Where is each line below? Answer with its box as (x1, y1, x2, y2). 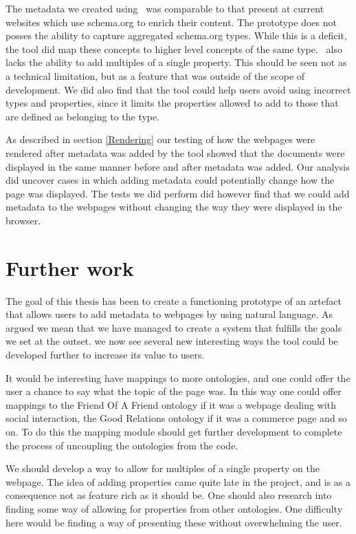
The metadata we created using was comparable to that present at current (5, 1, 324, 15)
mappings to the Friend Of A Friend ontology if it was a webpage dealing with (5, 397, 336, 412)
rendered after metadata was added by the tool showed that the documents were (5, 145, 345, 160)
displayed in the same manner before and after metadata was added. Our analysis (5, 159, 350, 173)
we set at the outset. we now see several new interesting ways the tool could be (5, 334, 338, 348)
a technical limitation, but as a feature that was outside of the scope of (5, 68, 305, 83)
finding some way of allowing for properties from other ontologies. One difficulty (5, 501, 343, 515)
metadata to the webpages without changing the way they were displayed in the (5, 200, 342, 214)
